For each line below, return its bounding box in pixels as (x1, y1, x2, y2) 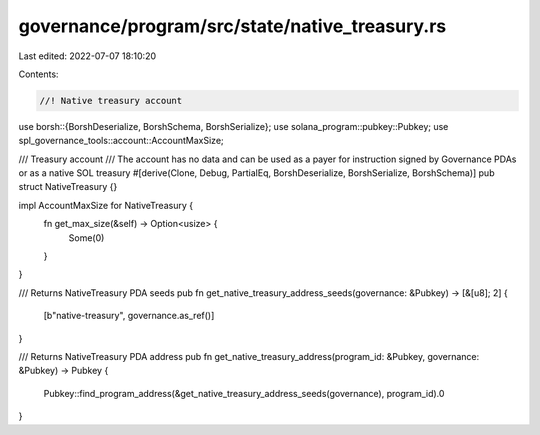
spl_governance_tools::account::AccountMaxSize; (18, 135, 224, 147)
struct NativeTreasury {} (18, 181, 118, 193)
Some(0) (68, 231, 105, 244)
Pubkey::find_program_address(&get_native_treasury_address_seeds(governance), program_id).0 (43, 387, 445, 399)
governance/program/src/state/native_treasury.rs (18, 15, 447, 37)
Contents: (18, 68, 59, 80)
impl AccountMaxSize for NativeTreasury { (18, 199, 194, 211)
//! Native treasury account (39, 95, 183, 106)
